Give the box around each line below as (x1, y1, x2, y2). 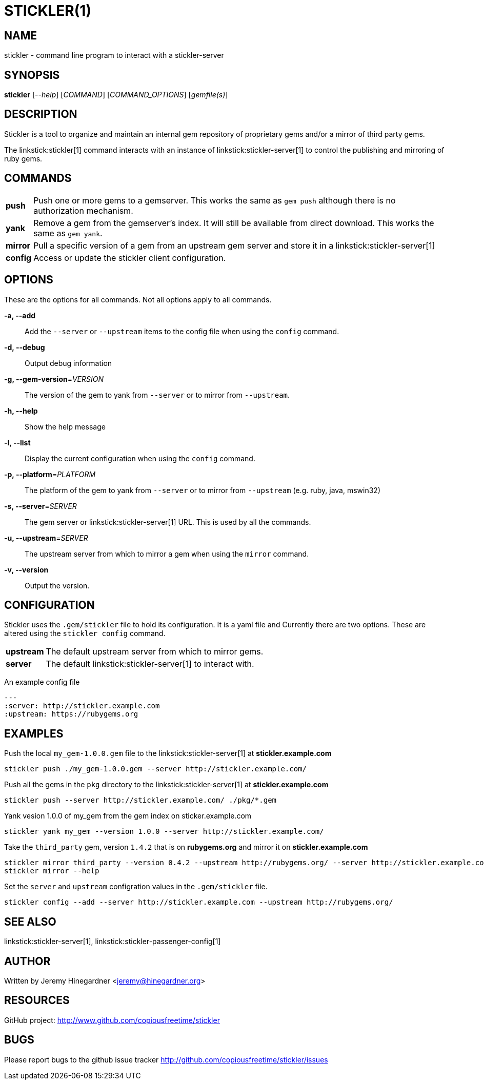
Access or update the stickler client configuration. (33, 252, 226, 263)
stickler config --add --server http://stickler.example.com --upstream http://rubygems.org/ (4, 898, 393, 907)
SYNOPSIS (4, 68, 60, 81)
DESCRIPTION (4, 108, 77, 121)
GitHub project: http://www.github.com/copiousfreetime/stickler (4, 1015, 220, 1025)
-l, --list (4, 438, 31, 447)
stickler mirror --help (4, 867, 99, 875)
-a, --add (4, 311, 36, 320)
